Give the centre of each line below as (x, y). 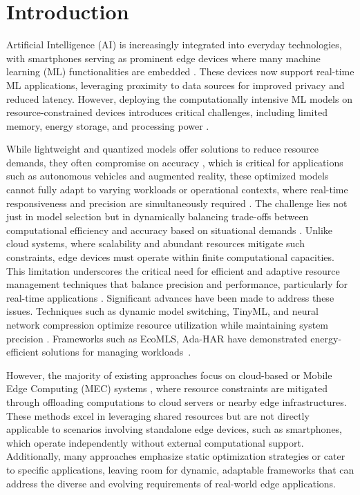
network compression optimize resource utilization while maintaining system (168, 324)
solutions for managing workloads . (116, 352)
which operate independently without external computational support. (155, 442)
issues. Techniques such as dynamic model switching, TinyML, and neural (162, 311)
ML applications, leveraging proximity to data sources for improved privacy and (176, 85)
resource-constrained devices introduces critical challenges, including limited (167, 112)
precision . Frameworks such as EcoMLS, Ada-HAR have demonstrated (157, 338)
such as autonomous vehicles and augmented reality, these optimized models (168, 176)
